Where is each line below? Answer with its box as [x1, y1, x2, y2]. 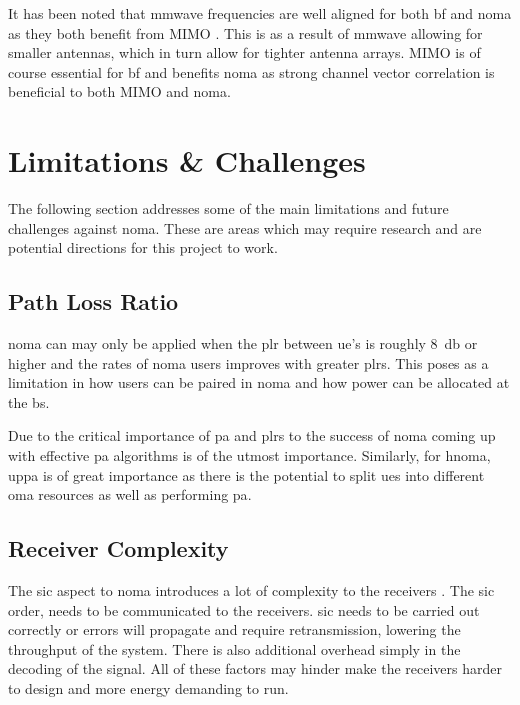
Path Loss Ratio [8, 286, 179, 317]
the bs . [8, 391, 50, 412]
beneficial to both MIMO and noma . [8, 81, 231, 102]
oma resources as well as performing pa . [8, 484, 252, 505]
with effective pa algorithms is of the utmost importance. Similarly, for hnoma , [8, 445, 491, 466]
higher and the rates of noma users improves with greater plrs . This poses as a [8, 352, 489, 373]
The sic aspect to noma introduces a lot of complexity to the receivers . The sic [8, 580, 495, 601]
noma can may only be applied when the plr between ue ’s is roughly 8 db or [8, 333, 478, 354]
